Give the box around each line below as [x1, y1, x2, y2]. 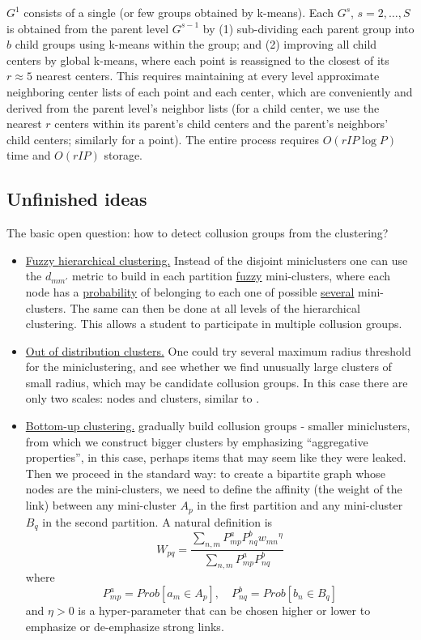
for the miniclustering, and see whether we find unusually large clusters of [25, 358, 392, 375]
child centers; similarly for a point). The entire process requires [6, 130, 320, 147]
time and [6, 147, 51, 164]
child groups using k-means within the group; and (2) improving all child [15, 36, 377, 53]
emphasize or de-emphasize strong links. [25, 617, 224, 634]
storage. [104, 147, 142, 164]
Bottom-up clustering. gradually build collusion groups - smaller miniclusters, [25, 417, 410, 434]
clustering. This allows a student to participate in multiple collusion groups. [25, 315, 402, 332]
